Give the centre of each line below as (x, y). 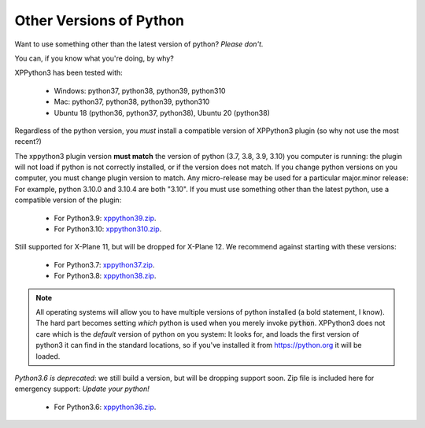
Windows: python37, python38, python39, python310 (140, 90)
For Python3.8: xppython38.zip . (105, 276)
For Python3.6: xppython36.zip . (105, 407)
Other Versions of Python (100, 20)
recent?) (28, 142)
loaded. (48, 356)
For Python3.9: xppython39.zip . (105, 218)
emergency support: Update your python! (82, 389)
